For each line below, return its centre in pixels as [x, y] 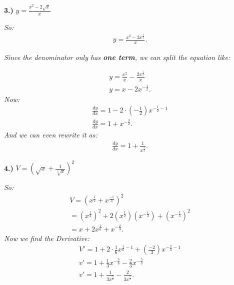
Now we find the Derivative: [47, 238]
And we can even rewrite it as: [51, 135]
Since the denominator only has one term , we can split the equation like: [117, 57]
